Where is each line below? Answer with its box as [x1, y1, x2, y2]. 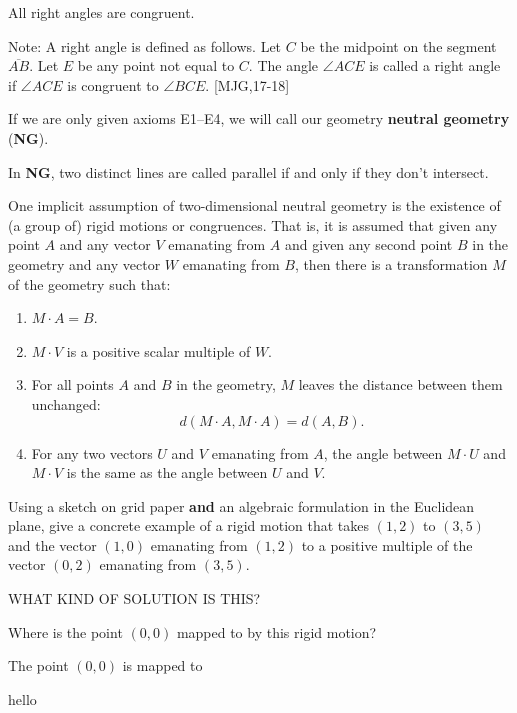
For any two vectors [31, 442, 153, 463]
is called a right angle [369, 55, 501, 76]
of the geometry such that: [8, 273, 171, 294]
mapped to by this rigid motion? [176, 621, 377, 642]
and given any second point [285, 234, 453, 255]
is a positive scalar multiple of [66, 340, 251, 361]
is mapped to [122, 655, 203, 676]
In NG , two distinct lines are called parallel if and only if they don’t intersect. [8, 161, 489, 182]
